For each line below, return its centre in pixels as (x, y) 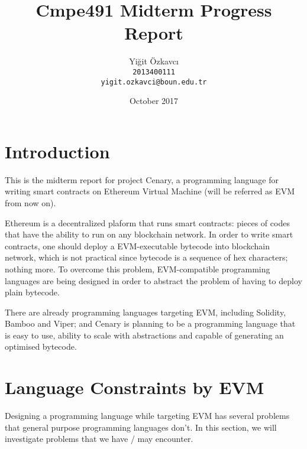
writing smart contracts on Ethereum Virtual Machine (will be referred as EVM (150, 191)
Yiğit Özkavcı (154, 61)
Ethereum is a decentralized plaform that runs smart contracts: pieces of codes (147, 222)
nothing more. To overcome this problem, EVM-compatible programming (138, 269)
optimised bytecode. (41, 346)
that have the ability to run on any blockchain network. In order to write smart (149, 234)
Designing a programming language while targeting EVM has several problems (147, 416)
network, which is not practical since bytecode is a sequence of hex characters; (146, 257)
